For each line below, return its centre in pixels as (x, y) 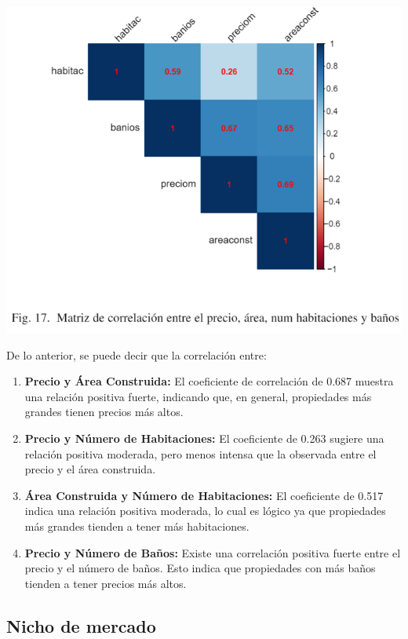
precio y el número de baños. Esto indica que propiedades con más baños (200, 568)
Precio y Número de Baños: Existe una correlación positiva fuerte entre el (213, 552)
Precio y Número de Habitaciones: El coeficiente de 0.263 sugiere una (204, 438)
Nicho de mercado (81, 625)
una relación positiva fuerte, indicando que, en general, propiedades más (198, 396)
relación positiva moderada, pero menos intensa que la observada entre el (200, 453)
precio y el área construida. (90, 469)
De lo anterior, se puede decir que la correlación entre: (137, 354)
